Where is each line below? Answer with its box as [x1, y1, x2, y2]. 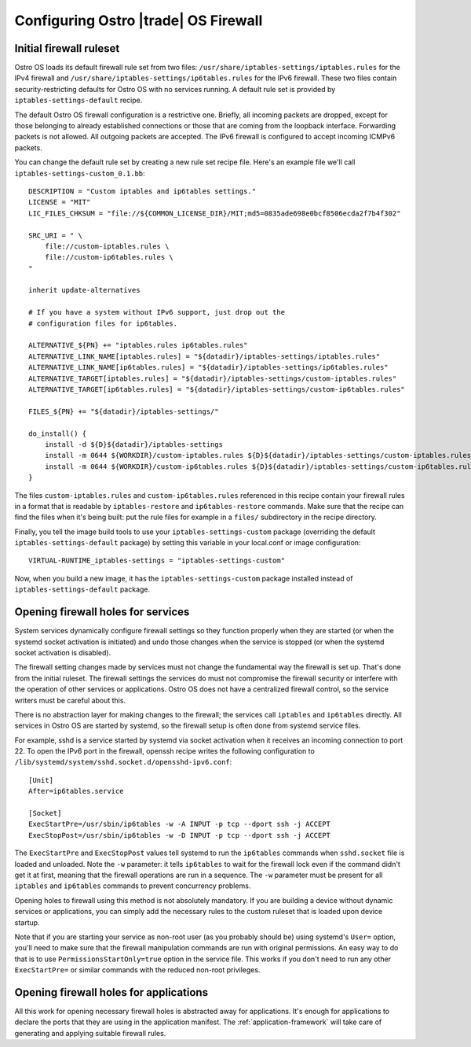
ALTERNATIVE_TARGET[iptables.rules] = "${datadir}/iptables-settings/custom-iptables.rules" [28, 374, 397, 383]
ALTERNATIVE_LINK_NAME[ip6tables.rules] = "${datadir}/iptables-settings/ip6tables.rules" [28, 363, 389, 372]
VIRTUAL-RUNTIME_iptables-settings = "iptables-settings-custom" [28, 556, 286, 566]
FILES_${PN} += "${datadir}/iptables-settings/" [28, 407, 219, 416]
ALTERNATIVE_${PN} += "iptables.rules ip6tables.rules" [28, 341, 248, 350]
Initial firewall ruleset [14, 42, 120, 55]
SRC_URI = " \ [28, 230, 82, 240]
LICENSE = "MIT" [28, 197, 91, 207]
